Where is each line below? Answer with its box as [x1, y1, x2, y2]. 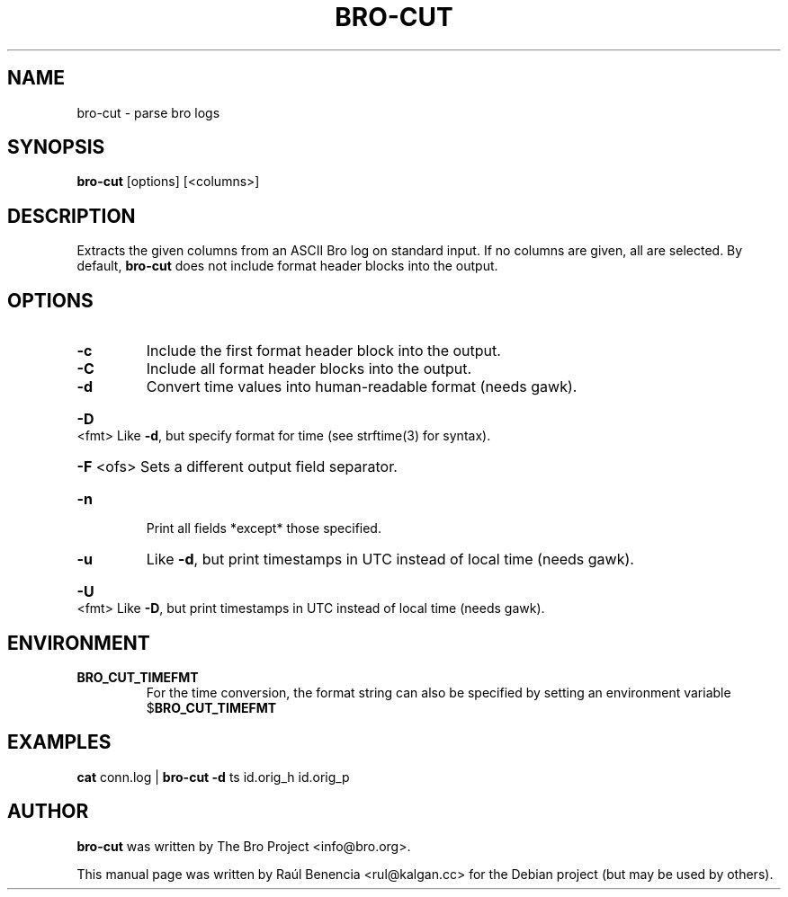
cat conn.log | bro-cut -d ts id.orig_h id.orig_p [76, 768, 350, 785]
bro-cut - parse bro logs [76, 104, 220, 120]
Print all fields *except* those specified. [146, 520, 381, 537]
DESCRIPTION [7, 204, 136, 227]
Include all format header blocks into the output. [146, 360, 472, 378]
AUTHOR [7, 800, 89, 823]
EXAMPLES [7, 731, 112, 754]
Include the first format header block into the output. [146, 342, 501, 360]
